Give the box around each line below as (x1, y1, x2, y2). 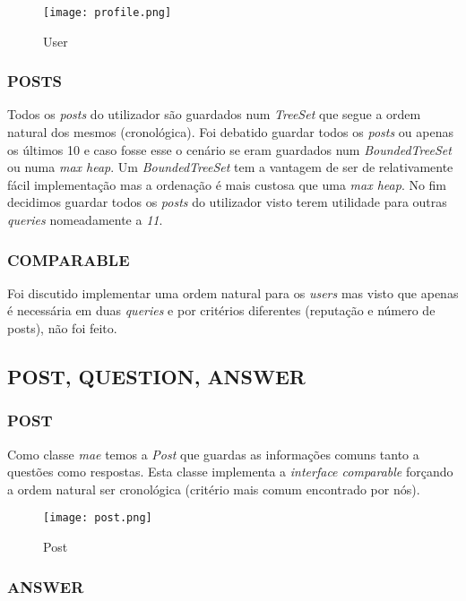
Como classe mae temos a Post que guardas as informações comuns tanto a (7, 444, 419, 463)
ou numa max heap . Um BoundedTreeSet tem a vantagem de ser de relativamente (7, 158, 453, 176)
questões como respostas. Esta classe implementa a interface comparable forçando (7, 462, 453, 481)
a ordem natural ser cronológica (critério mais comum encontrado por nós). (7, 479, 420, 498)
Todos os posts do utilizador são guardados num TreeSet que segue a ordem (7, 105, 421, 124)
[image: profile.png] (43, 6, 172, 19)
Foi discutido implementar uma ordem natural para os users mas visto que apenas (7, 283, 459, 302)
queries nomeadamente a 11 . (7, 210, 163, 229)
